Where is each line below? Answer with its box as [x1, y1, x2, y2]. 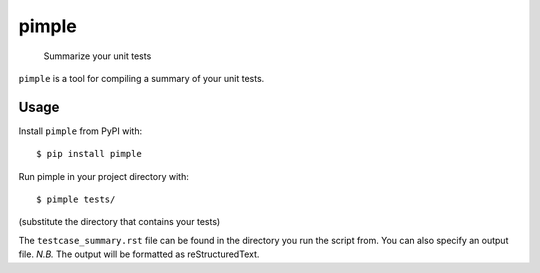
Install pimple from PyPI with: [18, 125, 143, 137]
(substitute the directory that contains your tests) [18, 216, 221, 228]
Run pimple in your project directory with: [18, 170, 189, 182]
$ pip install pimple [36, 148, 142, 160]
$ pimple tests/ [36, 194, 116, 205]
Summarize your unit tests [43, 50, 152, 62]
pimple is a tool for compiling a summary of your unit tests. [18, 72, 265, 84]
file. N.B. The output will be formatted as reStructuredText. [18, 248, 260, 260]
